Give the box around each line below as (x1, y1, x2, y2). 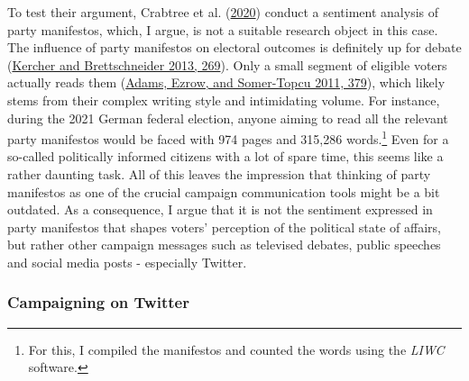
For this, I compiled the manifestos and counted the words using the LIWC (28, 340, 445, 358)
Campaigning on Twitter (7, 291, 189, 313)
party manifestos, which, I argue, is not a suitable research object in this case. (7, 20, 438, 39)
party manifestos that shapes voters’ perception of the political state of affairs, (7, 217, 441, 236)
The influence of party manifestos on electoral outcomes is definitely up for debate (7, 38, 462, 57)
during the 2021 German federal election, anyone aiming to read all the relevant (7, 108, 448, 127)
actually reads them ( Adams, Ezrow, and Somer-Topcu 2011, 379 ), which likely (7, 73, 446, 92)
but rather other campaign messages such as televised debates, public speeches (7, 235, 441, 254)
